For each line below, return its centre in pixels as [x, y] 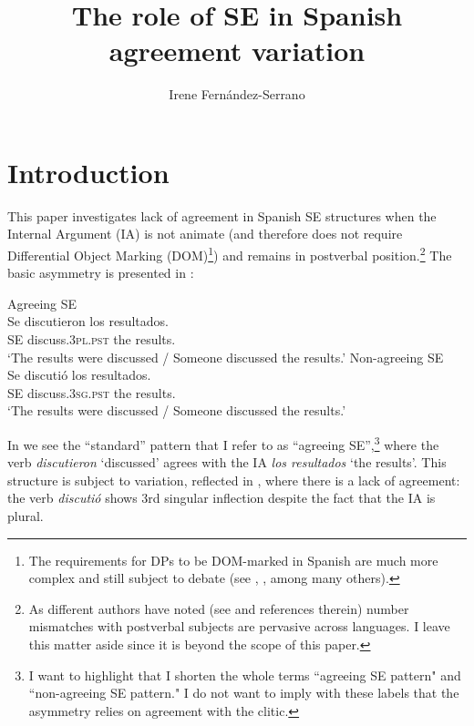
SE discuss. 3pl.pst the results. [92, 339]
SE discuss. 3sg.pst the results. [92, 392]
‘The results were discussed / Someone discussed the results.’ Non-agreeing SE [226, 357]
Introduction [88, 172]
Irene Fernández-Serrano [237, 94]
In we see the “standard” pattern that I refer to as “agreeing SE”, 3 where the [223, 443]
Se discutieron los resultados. [88, 321]
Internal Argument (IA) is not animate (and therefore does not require [205, 234]
